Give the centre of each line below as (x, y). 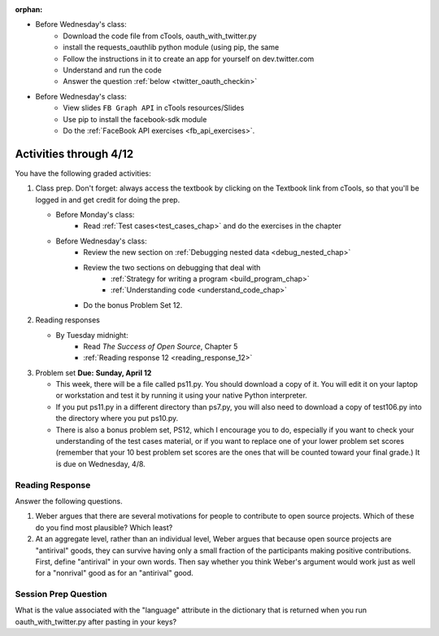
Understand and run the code (112, 70)
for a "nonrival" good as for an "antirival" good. (115, 573)
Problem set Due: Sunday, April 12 (93, 373)
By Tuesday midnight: (92, 335)
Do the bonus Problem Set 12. (133, 305)
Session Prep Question (61, 594)
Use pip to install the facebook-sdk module (135, 119)
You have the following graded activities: (83, 173)
